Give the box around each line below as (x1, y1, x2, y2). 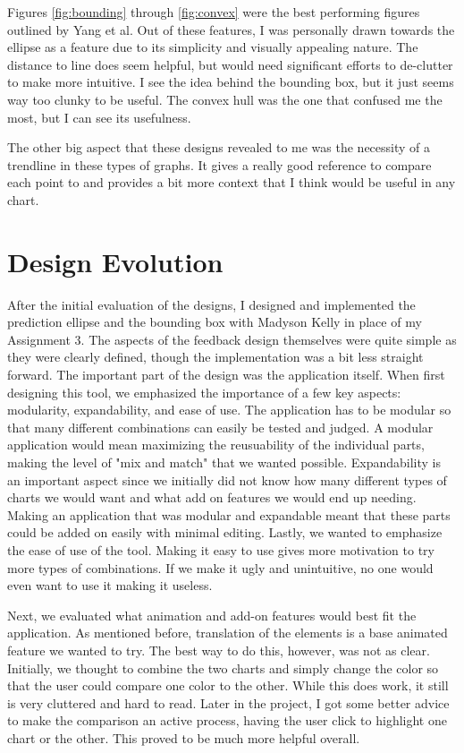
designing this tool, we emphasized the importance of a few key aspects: (7, 382, 401, 401)
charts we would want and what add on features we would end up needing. (7, 488, 417, 507)
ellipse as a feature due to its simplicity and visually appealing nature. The (7, 38, 418, 56)
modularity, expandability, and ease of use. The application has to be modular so (7, 400, 451, 419)
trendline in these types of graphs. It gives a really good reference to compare (7, 155, 432, 174)
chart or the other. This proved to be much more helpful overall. (7, 728, 360, 747)
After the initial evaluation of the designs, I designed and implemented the (7, 295, 416, 313)
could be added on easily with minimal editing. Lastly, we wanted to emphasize (7, 523, 443, 542)
